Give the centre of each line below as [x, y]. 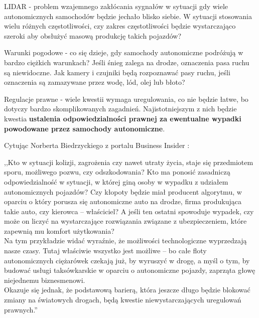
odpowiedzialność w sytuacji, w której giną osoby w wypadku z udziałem [116, 181]
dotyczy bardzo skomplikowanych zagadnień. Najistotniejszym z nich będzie [120, 109]
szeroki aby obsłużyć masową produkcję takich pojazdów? [93, 35]
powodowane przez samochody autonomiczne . [85, 128]
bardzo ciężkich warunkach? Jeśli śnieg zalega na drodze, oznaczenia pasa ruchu [127, 62]
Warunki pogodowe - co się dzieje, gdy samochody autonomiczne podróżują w [124, 52]
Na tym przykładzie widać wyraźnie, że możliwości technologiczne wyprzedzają [125, 241]
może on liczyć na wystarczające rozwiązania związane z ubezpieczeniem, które [125, 221]
